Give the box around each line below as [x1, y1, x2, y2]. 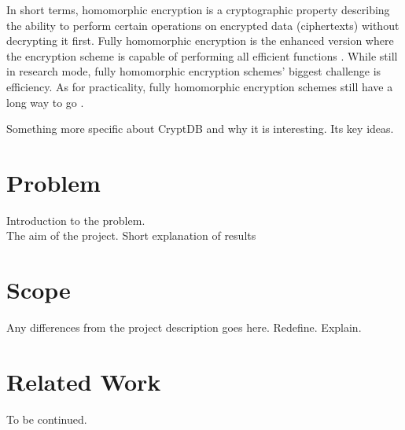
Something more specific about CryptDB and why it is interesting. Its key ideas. [6, 120, 394, 137]
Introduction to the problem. [6, 211, 145, 228]
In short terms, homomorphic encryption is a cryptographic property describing [6, 2, 390, 17]
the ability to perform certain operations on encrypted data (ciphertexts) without [6, 17, 399, 33]
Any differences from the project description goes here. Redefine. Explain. [6, 319, 362, 336]
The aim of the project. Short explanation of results [6, 227, 256, 244]
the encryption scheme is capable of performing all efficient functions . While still [6, 47, 398, 64]
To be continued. [6, 410, 87, 427]
